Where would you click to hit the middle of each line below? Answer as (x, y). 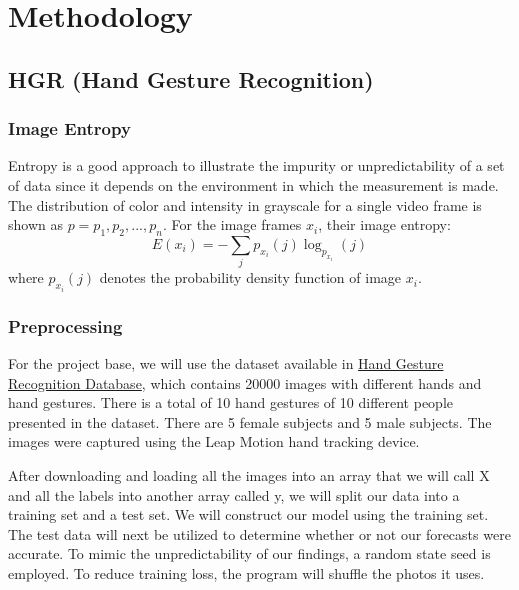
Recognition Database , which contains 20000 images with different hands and (245, 382)
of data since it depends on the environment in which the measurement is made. (253, 184)
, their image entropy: (384, 224)
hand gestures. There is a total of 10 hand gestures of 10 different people (231, 402)
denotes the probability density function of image (250, 277)
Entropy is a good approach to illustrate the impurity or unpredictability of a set (256, 165)
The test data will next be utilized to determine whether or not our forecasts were (259, 533)
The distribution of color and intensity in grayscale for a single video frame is (245, 204)
